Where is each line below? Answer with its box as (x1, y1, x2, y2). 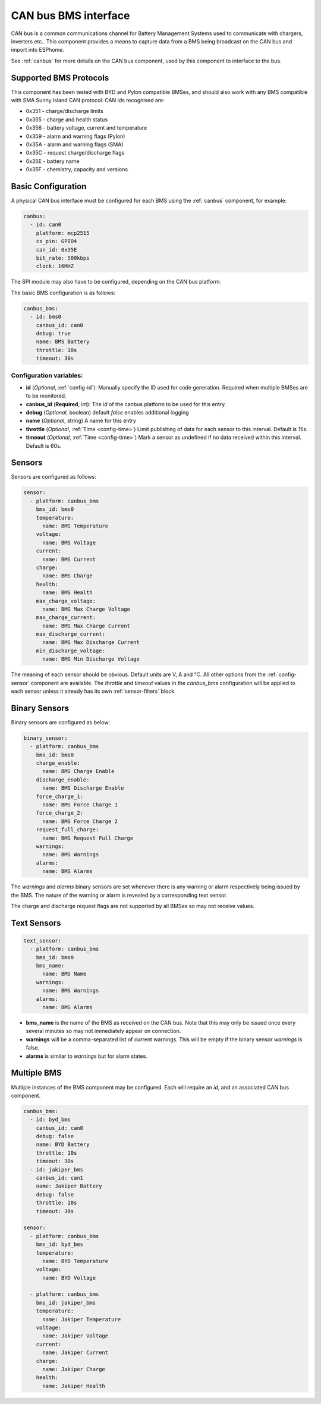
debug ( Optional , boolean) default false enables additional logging (26, 409, 190, 416)
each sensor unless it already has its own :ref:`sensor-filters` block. (11, 687, 176, 695)
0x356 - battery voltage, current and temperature (26, 124, 147, 131)
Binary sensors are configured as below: (11, 718, 110, 725)
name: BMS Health (42, 589, 93, 596)
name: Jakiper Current (42, 1349, 109, 1356)
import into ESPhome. (11, 46, 65, 54)
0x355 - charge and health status (26, 116, 108, 123)
